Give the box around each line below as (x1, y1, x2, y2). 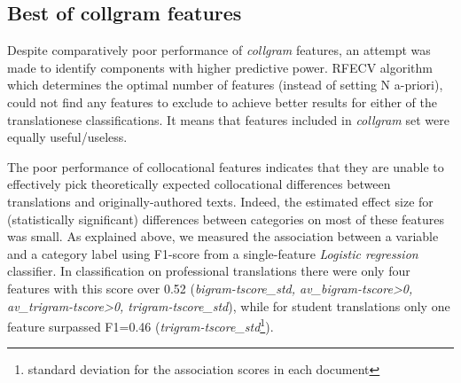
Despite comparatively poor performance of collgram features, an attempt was (7, 41, 431, 59)
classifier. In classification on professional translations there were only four (7, 262, 410, 280)
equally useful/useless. (7, 128, 128, 146)
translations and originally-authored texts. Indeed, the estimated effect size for (7, 191, 434, 210)
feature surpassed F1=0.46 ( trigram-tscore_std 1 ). (7, 315, 274, 335)
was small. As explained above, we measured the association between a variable (7, 227, 439, 246)
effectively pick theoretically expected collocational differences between (7, 175, 391, 193)
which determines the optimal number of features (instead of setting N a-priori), (7, 75, 443, 94)
